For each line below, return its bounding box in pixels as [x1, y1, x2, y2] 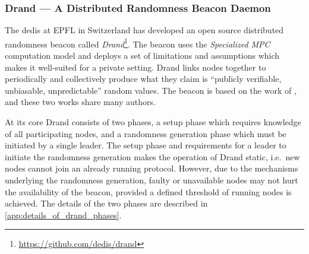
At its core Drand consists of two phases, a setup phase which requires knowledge [5, 116, 301, 128]
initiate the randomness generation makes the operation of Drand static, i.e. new [5, 150, 300, 163]
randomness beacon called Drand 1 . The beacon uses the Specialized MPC [5, 36, 270, 50]
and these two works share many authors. [5, 96, 156, 108]
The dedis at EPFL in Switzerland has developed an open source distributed [5, 24, 284, 36]
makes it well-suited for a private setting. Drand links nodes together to [5, 61, 266, 73]
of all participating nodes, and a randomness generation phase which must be [5, 127, 286, 139]
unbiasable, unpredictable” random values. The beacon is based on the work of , [5, 84, 297, 96]
